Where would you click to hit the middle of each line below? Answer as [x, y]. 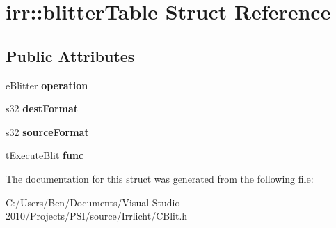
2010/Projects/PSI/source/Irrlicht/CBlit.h [97, 216]
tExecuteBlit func [45, 155]
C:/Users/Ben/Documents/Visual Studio [93, 202]
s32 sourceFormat [47, 131]
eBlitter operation [47, 85]
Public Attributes [70, 55]
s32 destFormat [42, 108]
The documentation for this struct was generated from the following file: [160, 178]
